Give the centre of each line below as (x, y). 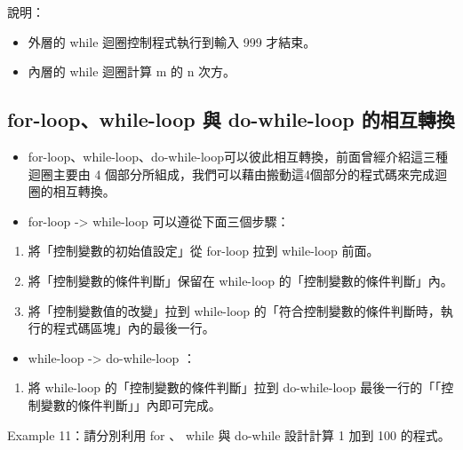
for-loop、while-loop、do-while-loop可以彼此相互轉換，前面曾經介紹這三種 (238, 156)
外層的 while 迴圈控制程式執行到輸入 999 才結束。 (172, 41)
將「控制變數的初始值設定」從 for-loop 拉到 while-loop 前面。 (204, 251)
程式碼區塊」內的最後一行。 (134, 328)
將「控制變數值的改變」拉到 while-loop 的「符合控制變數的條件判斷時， (234, 310)
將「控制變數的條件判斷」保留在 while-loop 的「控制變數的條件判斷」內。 (240, 280)
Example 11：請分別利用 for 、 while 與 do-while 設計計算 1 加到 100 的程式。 (229, 434)
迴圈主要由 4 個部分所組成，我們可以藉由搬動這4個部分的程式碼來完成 (231, 174)
